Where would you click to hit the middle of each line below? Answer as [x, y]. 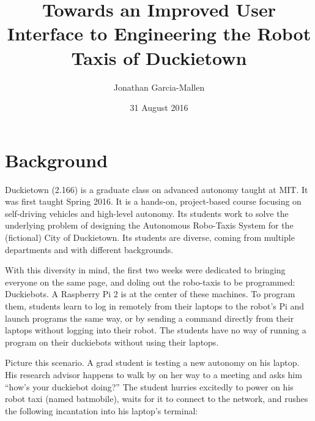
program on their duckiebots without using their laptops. [112, 342]
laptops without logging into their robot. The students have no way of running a [156, 330]
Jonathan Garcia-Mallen [159, 87]
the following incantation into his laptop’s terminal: [102, 410]
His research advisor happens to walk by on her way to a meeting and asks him [154, 374]
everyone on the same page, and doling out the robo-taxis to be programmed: [150, 282]
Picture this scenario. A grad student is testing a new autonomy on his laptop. [152, 362]
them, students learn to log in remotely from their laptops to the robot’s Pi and [155, 305]
